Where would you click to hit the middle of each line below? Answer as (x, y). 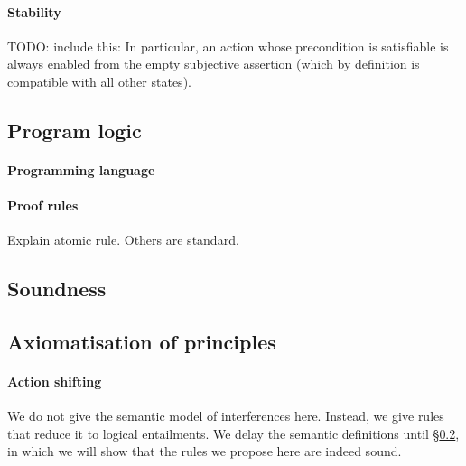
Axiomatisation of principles (142, 342)
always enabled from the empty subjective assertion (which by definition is (214, 64)
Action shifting (55, 382)
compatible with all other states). (99, 81)
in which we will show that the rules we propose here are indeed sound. (205, 451)
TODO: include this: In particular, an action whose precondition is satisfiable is (228, 46)
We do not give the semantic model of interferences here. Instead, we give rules (226, 416)
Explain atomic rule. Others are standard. (123, 240)
